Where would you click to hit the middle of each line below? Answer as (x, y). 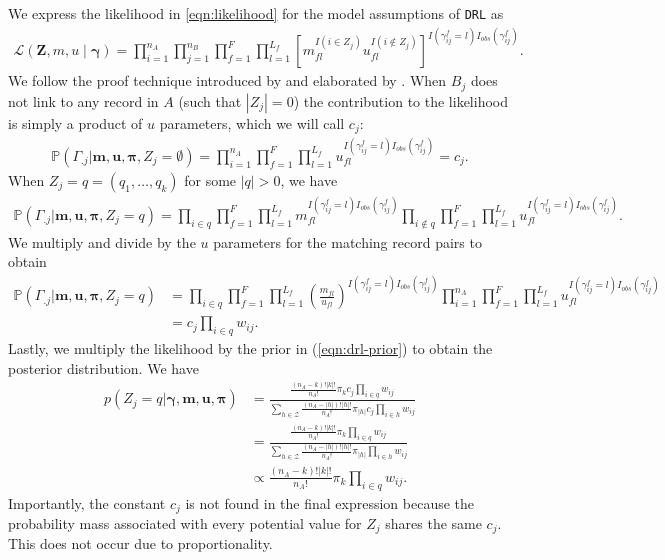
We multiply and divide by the (102, 241)
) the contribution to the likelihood (400, 100)
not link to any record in (83, 100)
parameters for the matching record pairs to (347, 241)
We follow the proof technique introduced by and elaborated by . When (227, 80)
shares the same (433, 522)
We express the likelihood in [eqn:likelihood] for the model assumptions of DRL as (256, 13)
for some (210, 179)
